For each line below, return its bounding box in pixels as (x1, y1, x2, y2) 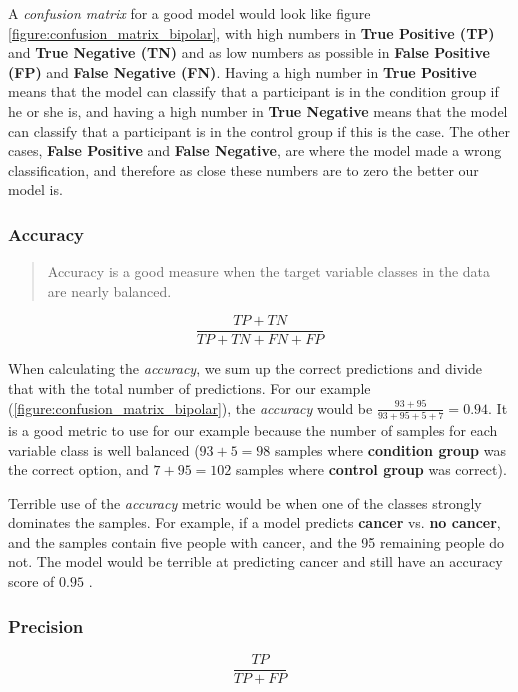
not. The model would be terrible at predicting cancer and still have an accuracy (8, 551, 503, 572)
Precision (8, 613, 84, 638)
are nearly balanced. (47, 280, 172, 301)
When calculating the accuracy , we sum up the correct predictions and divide (8, 358, 482, 379)
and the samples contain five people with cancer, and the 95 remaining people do (8, 531, 505, 552)
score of (8, 571, 55, 592)
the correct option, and (8, 459, 149, 480)
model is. (8, 179, 63, 200)
